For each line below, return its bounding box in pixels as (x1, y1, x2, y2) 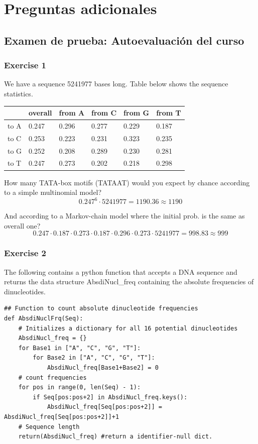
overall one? (4, 220, 41, 231)
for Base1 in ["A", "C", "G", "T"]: (18, 344, 141, 352)
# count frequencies (18, 374, 87, 381)
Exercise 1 (4, 59, 46, 71)
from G (123, 107, 150, 118)
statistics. (4, 88, 33, 98)
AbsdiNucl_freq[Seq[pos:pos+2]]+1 (4, 413, 119, 420)
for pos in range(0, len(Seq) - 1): (18, 384, 141, 391)
